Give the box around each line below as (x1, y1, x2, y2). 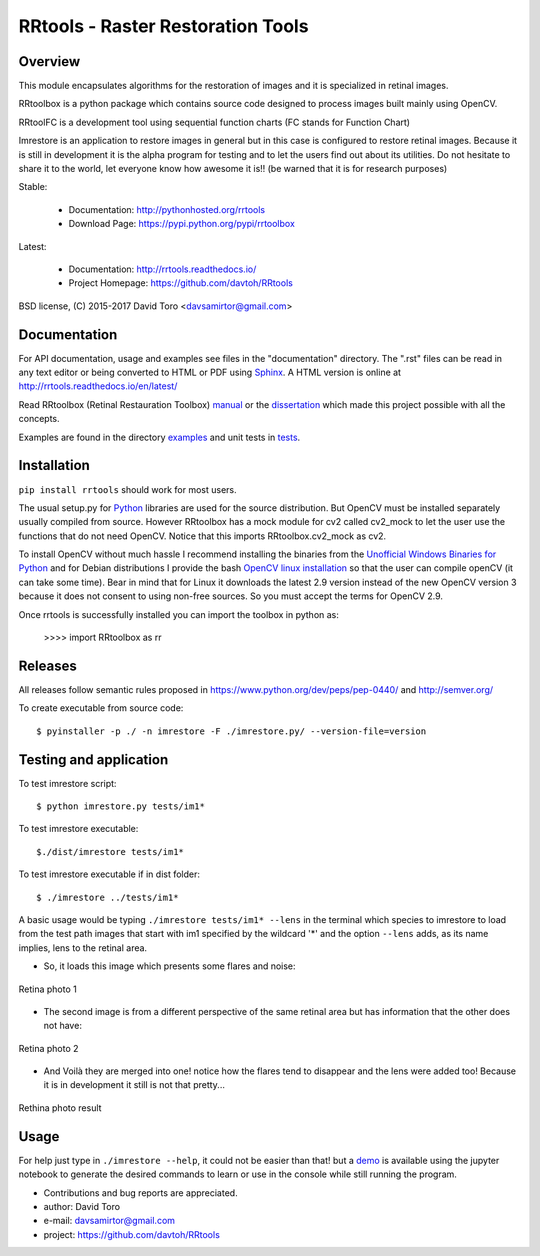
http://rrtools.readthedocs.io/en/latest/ (18, 380, 178, 392)
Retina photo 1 (18, 983, 77, 995)
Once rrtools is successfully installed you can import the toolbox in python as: (18, 608, 340, 620)
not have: (43, 1020, 82, 1032)
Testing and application (18, 751, 169, 768)
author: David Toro (43, 1200, 120, 1212)
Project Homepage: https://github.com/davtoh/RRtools (68, 277, 294, 289)
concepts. (18, 413, 60, 425)
